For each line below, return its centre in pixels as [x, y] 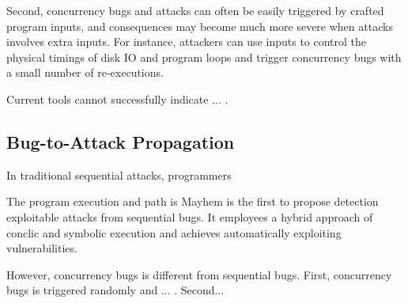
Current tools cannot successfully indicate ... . [117, 98]
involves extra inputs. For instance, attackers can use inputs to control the [187, 42]
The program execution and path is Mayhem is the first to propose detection [193, 201]
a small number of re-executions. [85, 72]
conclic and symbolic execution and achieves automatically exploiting [174, 232]
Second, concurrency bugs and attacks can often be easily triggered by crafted [195, 10]
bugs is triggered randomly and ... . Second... [115, 290]
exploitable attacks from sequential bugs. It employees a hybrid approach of [190, 216]
